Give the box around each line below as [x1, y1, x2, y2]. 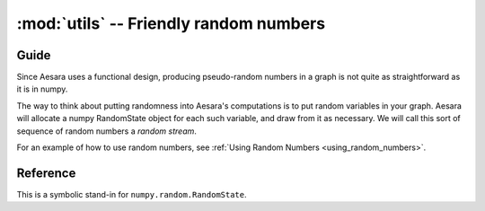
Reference [16, 165, 76, 180]
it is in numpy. [16, 84, 68, 94]
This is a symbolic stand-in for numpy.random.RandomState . [16, 189, 247, 199]
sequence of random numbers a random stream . [16, 126, 198, 136]
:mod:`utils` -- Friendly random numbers [16, 13, 326, 33]
